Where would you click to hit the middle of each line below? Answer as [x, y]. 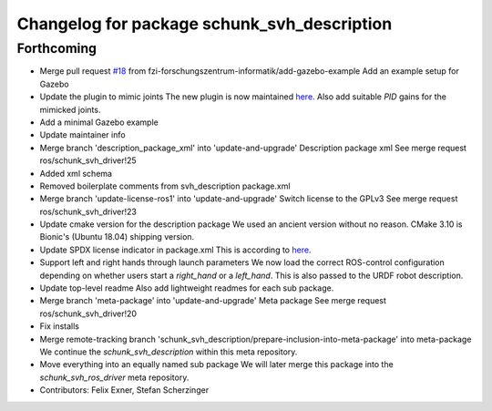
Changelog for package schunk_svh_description [205, 24]
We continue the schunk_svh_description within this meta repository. [169, 352]
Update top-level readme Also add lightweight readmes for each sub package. [187, 288]
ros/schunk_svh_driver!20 [88, 313]
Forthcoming [57, 48]
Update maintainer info [83, 135]
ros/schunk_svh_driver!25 [88, 160]
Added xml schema [76, 173]
